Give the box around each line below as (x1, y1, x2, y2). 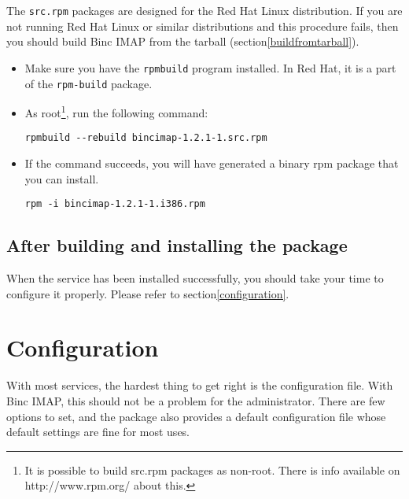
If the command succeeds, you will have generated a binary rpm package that (24, 155, 399, 172)
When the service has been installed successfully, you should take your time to (6, 270, 384, 286)
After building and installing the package (6, 233, 348, 257)
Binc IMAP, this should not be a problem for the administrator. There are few (6, 393, 385, 409)
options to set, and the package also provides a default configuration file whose (6, 408, 386, 424)
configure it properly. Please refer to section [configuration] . (6, 285, 289, 301)
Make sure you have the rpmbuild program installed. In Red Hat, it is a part (24, 59, 396, 76)
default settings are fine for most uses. (6, 423, 190, 440)
